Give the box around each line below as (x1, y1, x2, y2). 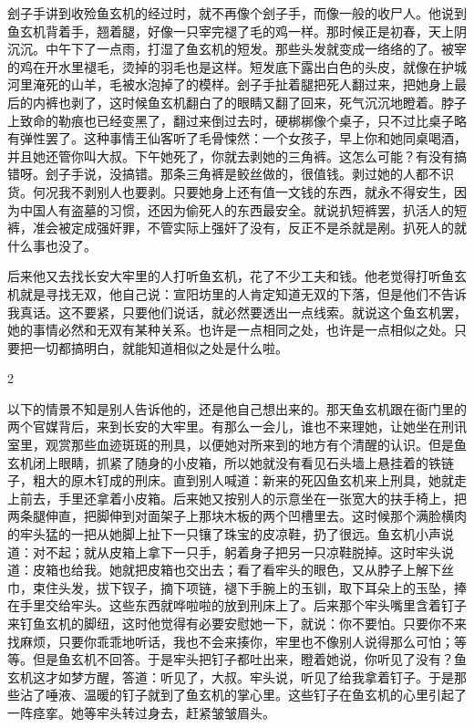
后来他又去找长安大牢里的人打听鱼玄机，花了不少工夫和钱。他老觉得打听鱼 (7, 266, 454, 286)
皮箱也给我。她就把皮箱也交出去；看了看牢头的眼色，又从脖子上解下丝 (32, 560, 454, 579)
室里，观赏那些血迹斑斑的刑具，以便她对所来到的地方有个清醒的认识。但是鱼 (7, 435, 467, 454)
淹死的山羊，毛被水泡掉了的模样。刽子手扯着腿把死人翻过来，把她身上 (32, 75, 454, 94)
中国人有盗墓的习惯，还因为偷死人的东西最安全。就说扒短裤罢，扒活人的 (19, 200, 454, 219)
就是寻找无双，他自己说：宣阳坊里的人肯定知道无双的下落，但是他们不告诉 (19, 284, 467, 303)
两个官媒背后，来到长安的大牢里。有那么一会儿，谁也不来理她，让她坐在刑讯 (7, 417, 467, 436)
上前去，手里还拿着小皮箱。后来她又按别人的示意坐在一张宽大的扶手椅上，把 (7, 488, 467, 507)
